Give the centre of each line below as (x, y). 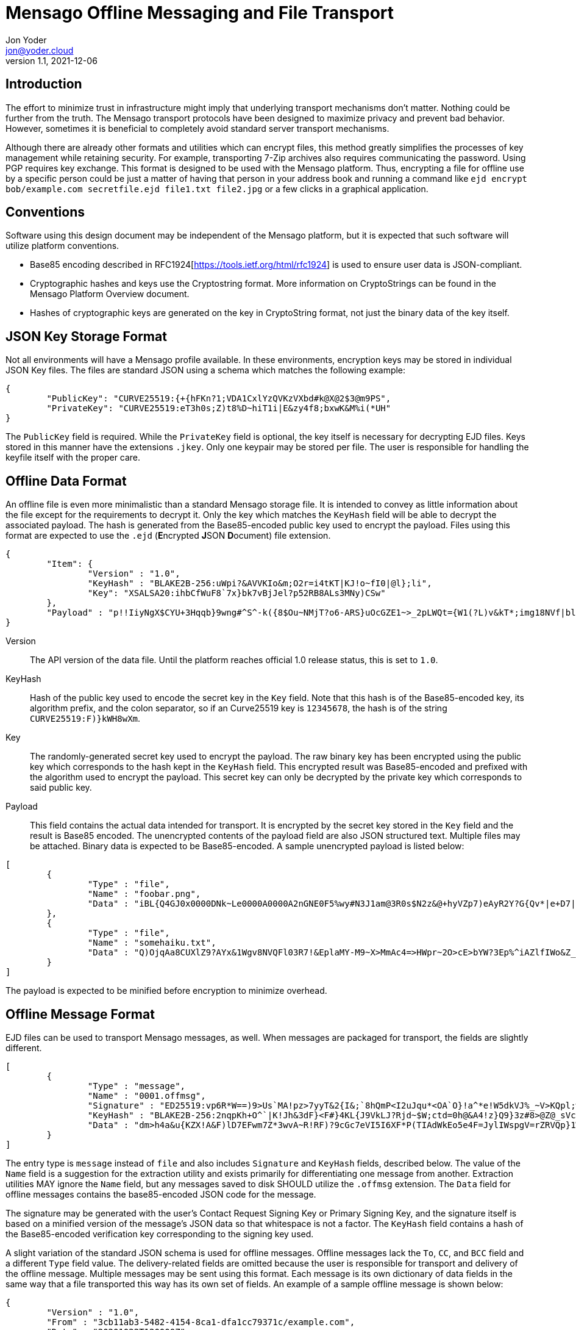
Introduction (44, 84)
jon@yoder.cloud (40, 50)
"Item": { (70, 564)
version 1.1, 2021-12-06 (52, 60)
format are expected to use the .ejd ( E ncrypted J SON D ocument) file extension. (168, 536)
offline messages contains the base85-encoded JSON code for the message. (161, 1194)
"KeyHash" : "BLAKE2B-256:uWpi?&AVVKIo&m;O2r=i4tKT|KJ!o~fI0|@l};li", (260, 584)
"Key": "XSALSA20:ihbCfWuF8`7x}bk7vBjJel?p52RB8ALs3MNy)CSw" (236, 593)
